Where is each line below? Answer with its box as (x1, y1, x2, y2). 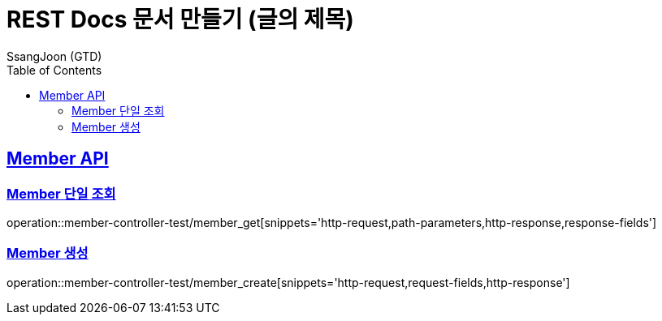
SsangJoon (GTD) (6, 49, 102, 63)
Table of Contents (6, 62, 102, 77)
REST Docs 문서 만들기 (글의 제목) (6, 6, 354, 33)
